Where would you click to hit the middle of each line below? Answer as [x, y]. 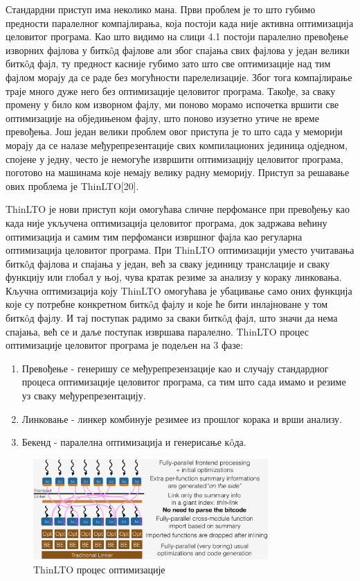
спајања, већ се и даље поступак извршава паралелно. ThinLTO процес [157, 331]
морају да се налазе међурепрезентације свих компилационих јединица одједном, [177, 145]
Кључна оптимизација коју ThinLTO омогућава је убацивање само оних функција [179, 290]
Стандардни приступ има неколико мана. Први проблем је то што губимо [161, 9]
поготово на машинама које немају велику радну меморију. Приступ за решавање [178, 172]
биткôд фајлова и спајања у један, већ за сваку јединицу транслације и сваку [168, 263]
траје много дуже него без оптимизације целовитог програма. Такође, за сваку [171, 90]
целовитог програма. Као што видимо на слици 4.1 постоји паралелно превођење [177, 36]
